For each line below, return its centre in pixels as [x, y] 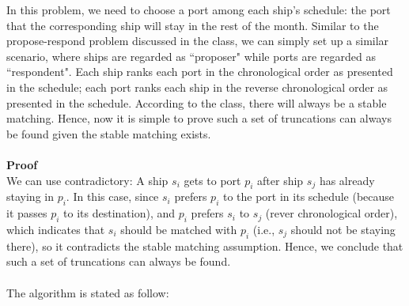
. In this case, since [112, 196]
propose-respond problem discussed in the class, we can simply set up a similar [198, 41]
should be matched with [179, 229]
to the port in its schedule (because [309, 196]
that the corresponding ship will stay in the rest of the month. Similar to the [193, 25]
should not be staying [343, 229]
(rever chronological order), [331, 213]
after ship [280, 180]
